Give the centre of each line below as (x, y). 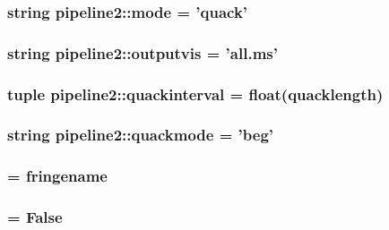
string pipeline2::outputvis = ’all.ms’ (143, 52)
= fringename (57, 176)
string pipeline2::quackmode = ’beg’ (141, 135)
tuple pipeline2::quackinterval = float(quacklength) (195, 94)
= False (35, 217)
